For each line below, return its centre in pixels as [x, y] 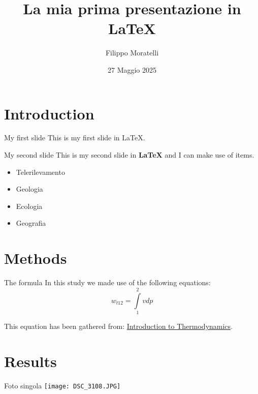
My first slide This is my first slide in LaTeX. [75, 138]
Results [30, 361]
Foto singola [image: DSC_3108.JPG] [62, 385]
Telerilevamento [40, 172]
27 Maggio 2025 [132, 69]
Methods [36, 258]
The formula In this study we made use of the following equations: [107, 282]
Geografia [31, 223]
